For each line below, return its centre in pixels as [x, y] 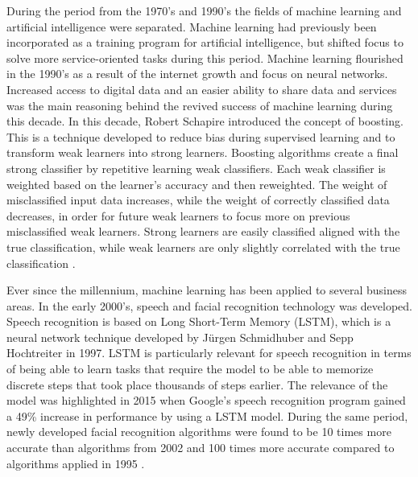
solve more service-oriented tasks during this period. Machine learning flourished [205, 58]
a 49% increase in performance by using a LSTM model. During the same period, [207, 415]
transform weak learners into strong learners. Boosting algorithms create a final [203, 152]
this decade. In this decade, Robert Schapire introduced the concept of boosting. [205, 121]
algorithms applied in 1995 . [76, 463]
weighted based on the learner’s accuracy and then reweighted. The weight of [197, 184]
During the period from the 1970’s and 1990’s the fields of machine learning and [204, 10]
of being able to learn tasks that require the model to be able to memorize [190, 369]
